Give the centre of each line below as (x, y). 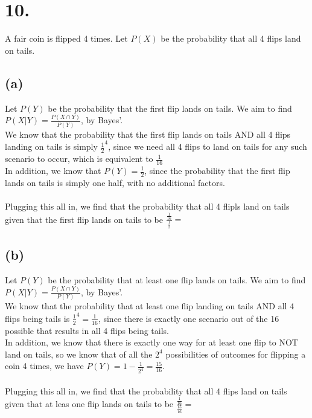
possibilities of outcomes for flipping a (236, 354)
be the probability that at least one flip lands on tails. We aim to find (177, 279)
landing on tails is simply (51, 146)
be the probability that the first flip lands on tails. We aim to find (170, 108)
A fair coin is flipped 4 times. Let (66, 38)
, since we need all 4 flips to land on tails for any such (208, 146)
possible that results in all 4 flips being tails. (87, 330)
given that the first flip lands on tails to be (84, 219)
